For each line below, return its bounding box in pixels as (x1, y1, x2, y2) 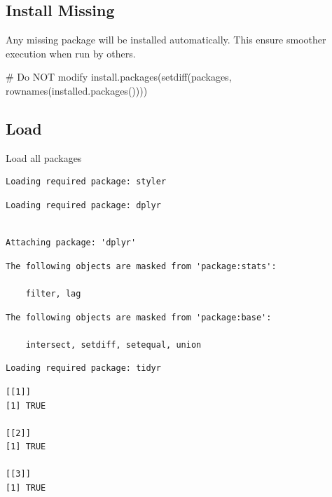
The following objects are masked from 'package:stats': (6, 261, 277, 271)
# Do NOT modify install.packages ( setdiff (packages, (6, 69, 232, 84)
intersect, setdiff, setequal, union (25, 339, 202, 350)
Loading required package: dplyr (6, 200, 161, 210)
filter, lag (25, 288, 81, 299)
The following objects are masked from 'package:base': (6, 312, 272, 322)
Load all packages (6, 150, 82, 165)
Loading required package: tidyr (6, 363, 161, 374)
